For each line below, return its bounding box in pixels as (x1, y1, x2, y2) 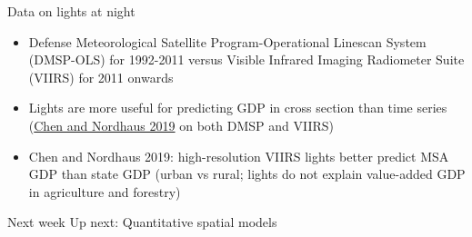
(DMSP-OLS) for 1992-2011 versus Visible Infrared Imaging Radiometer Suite (28, 50, 465, 69)
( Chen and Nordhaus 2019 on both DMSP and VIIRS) (28, 115, 335, 134)
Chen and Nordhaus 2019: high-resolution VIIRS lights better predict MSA (28, 146, 449, 165)
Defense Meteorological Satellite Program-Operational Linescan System (28, 32, 427, 51)
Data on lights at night (7, 2, 136, 20)
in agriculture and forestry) (28, 182, 181, 201)
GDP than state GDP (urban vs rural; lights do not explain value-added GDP (28, 164, 466, 183)
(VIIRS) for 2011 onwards (28, 67, 174, 86)
